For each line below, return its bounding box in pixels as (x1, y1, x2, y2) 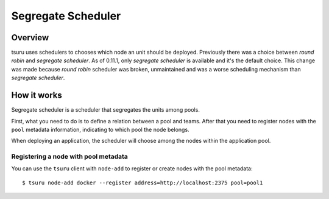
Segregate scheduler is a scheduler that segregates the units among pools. (11, 106, 200, 114)
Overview (11, 32, 49, 43)
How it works (11, 90, 62, 101)
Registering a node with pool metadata (11, 153, 128, 161)
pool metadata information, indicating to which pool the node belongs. (11, 126, 189, 133)
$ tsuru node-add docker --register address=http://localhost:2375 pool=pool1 (22, 179, 263, 186)
